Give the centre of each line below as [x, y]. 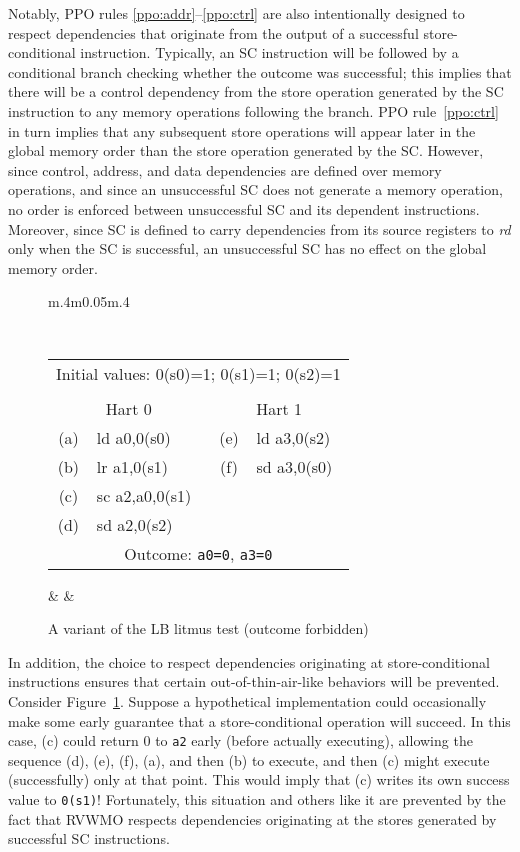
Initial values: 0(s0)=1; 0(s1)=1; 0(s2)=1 [198, 373]
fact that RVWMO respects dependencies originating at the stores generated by [252, 818]
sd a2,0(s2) [134, 524]
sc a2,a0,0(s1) [144, 495]
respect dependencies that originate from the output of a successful [213, 32]
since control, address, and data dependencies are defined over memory [225, 169]
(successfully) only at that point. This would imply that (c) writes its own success [259, 779]
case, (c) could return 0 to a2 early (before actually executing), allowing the [240, 740]
